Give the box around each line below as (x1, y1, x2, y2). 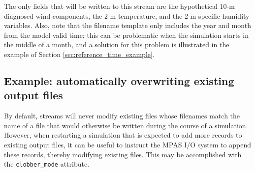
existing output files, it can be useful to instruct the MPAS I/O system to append (4, 139, 251, 149)
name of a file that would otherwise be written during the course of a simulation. (4, 120, 248, 130)
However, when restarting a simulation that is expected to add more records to (4, 130, 242, 140)
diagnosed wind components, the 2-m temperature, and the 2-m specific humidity (4, 10, 250, 21)
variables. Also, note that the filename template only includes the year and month (4, 20, 251, 30)
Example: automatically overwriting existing (4, 73, 234, 88)
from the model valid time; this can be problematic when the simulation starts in (4, 29, 249, 40)
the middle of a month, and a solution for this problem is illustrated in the (4, 39, 229, 50)
